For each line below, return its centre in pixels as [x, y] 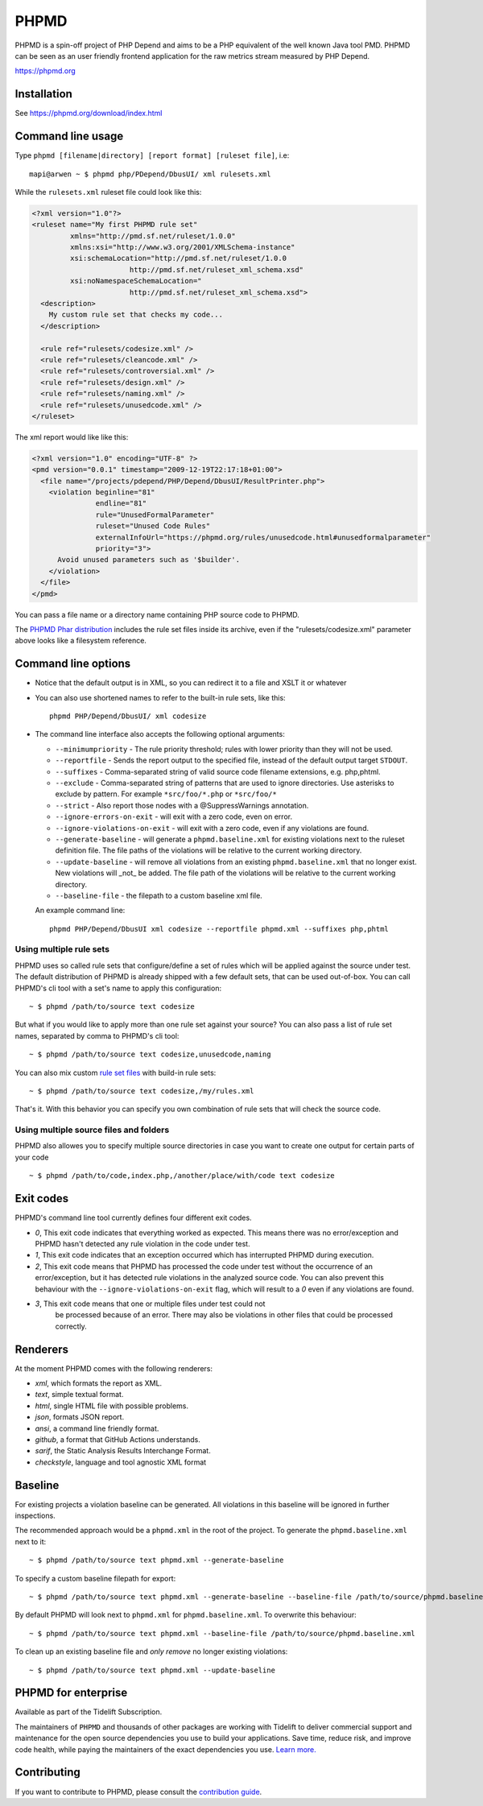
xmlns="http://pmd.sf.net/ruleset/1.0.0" [153, 236]
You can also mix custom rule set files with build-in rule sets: [116, 1072]
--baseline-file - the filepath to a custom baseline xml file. [159, 895]
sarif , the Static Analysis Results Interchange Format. [123, 1451]
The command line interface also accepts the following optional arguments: [160, 734]
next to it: [31, 1541]
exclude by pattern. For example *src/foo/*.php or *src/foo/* [166, 794]
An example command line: [80, 911]
